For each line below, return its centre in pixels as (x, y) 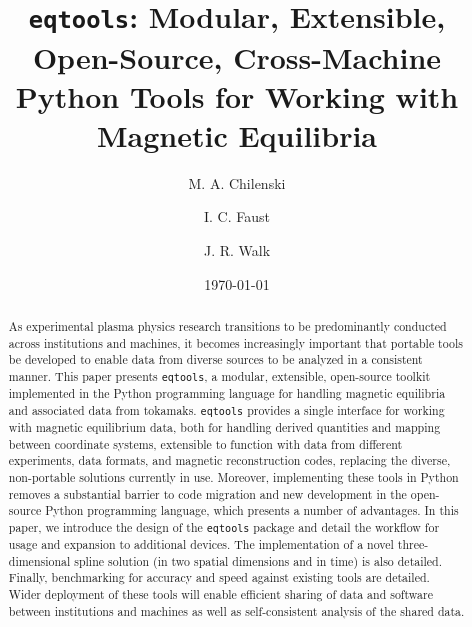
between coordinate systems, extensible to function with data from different (205, 443)
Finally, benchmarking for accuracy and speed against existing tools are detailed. (219, 577)
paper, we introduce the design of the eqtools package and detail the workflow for (224, 526)
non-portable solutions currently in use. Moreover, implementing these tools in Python (233, 476)
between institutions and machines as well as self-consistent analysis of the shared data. (236, 610)
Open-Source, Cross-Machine (237, 56)
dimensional (39, 560)
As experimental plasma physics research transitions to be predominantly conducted (227, 325)
